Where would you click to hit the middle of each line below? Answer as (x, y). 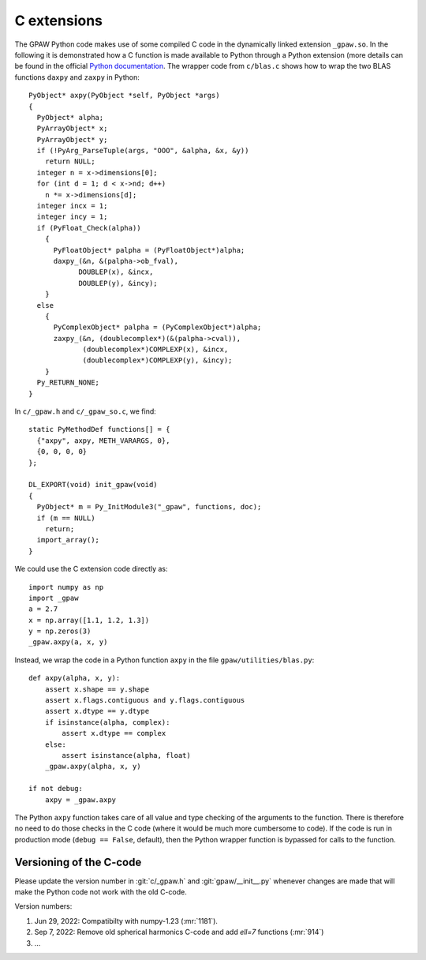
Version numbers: (43, 906)
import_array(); (68, 540)
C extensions (58, 21)
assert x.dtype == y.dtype (97, 711)
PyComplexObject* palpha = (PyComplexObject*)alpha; (157, 327)
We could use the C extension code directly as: (92, 569)
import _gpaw (54, 598)
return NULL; (70, 161)
